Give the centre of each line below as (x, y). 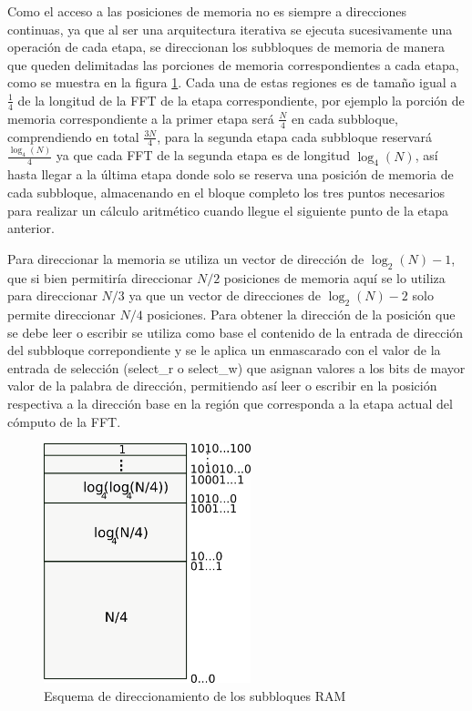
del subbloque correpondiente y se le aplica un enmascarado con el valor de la (224, 350)
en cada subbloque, (345, 118)
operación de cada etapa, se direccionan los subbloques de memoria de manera (226, 47)
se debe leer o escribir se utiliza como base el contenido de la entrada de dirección (236, 332)
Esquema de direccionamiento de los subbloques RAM (195, 695)
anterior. (31, 228)
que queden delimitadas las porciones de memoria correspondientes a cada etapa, (233, 64)
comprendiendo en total (73, 136)
